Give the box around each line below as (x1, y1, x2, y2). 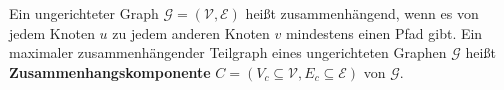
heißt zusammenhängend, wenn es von (245, 3, 479, 23)
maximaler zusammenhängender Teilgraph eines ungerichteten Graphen (9, 42, 447, 63)
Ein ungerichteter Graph (9, 3, 159, 23)
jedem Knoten (9, 22, 95, 43)
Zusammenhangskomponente (9, 61, 211, 82)
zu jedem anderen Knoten (112, 22, 270, 43)
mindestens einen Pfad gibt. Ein (285, 22, 483, 43)
